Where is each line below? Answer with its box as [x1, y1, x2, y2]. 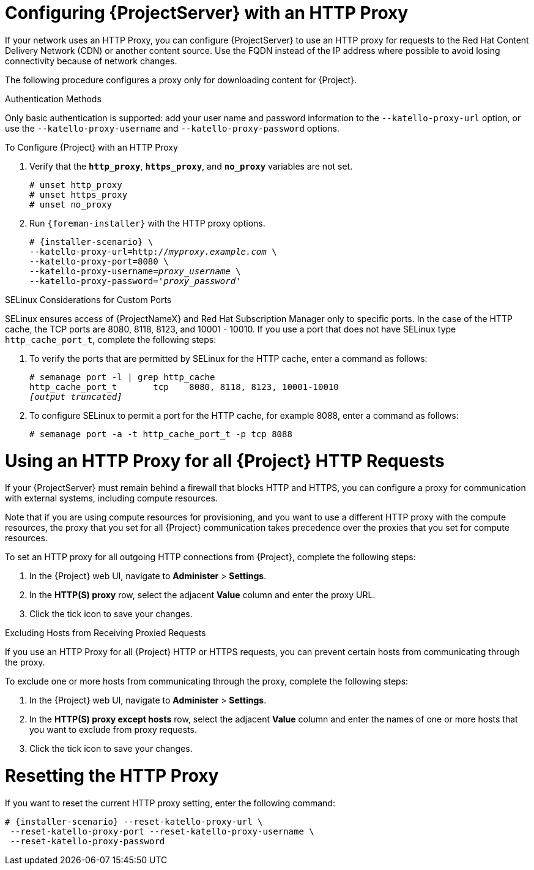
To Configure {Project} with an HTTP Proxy [5, 141, 178, 152]
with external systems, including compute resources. [5, 493, 218, 504]
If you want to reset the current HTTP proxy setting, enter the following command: [5, 797, 335, 808]
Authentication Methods [5, 93, 102, 104]
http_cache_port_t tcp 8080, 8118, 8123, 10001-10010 [29, 381, 339, 392]
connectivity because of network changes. [5, 55, 177, 66]
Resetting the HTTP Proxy [5, 765, 219, 786]
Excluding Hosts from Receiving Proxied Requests [5, 628, 206, 639]
